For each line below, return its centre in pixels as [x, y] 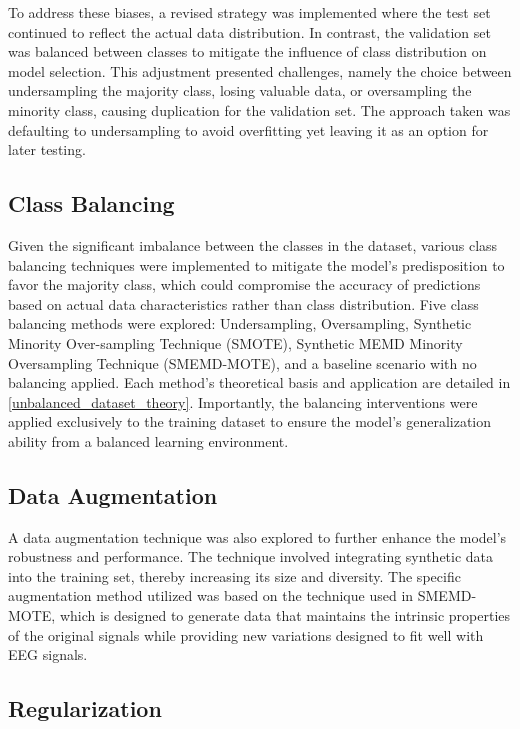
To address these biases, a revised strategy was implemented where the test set [249, 12]
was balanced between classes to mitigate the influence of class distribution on [247, 51]
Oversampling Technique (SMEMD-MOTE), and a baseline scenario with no [242, 362]
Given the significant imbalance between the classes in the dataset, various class [253, 244]
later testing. [47, 149]
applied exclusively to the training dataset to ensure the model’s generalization [250, 421]
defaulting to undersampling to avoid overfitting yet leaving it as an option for [248, 129]
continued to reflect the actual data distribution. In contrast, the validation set [249, 31]
